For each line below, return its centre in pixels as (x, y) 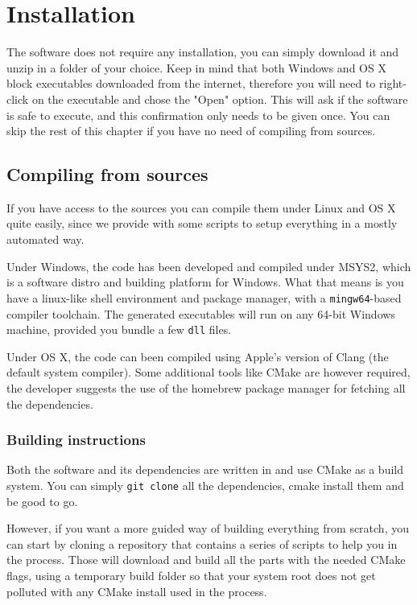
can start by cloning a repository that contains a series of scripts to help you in (202, 543)
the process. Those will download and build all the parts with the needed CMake (206, 560)
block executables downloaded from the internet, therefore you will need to (191, 83)
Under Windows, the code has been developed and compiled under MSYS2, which (209, 266)
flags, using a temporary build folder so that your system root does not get (191, 575)
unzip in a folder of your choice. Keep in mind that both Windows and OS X (196, 67)
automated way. (45, 239)
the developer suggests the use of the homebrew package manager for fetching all (206, 387)
